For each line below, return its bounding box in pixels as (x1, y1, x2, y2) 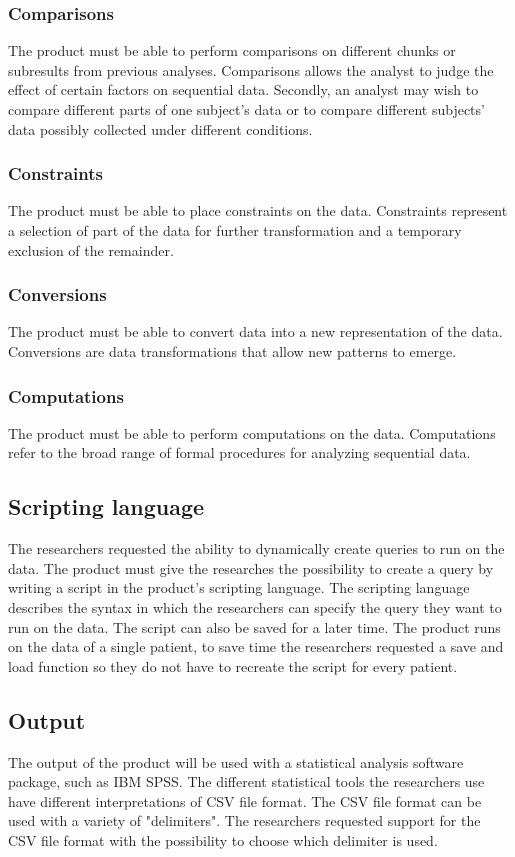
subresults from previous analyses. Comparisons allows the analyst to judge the (8, 59, 494, 80)
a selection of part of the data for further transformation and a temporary (8, 220, 462, 240)
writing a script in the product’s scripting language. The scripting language (8, 577, 470, 598)
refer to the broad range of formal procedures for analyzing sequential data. (8, 442, 471, 463)
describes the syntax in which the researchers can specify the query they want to (8, 596, 502, 617)
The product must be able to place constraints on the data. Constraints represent (8, 200, 508, 221)
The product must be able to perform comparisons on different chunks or (8, 40, 456, 61)
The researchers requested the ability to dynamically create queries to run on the (8, 538, 505, 559)
